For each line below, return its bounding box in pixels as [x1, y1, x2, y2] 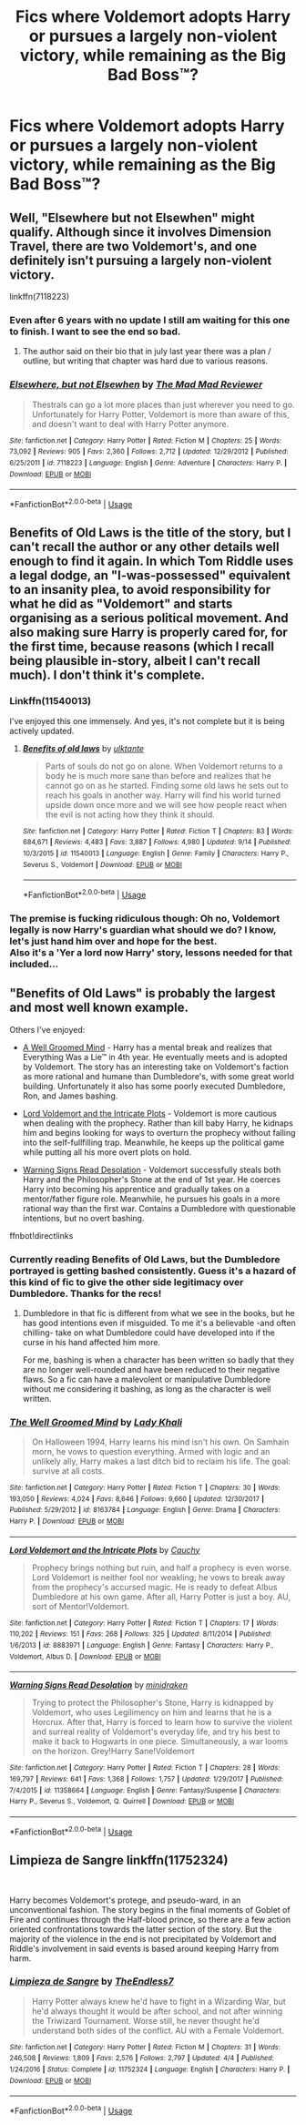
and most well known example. [9, 1000, 189, 1016]
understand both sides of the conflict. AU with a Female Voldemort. [31, 2025, 285, 2036]
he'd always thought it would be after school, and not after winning [31, 2006, 283, 2017]
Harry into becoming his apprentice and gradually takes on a [22, 1183, 250, 1194]
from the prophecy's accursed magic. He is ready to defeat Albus [31, 1581, 278, 1592]
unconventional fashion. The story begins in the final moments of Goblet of [9, 1904, 291, 1915]
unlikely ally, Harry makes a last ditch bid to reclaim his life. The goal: [31, 1456, 291, 1467]
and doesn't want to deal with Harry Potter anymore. [31, 418, 229, 429]
